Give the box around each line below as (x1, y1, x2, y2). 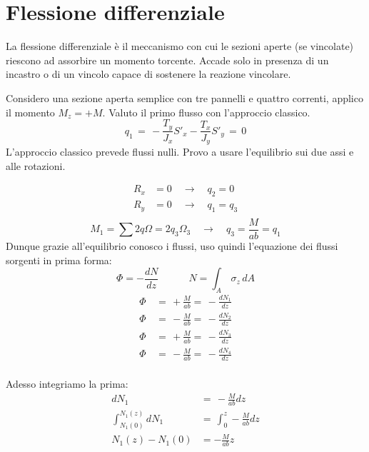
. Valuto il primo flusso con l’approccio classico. (102, 104, 310, 119)
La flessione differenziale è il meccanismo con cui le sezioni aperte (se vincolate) (6, 39, 354, 54)
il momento (6, 104, 55, 119)
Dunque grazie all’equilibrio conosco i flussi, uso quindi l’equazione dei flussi (6, 238, 338, 253)
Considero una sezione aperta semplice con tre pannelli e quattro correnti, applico (6, 90, 363, 105)
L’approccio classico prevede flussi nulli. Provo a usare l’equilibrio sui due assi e (6, 144, 354, 159)
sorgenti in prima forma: (6, 252, 112, 267)
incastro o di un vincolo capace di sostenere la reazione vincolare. (6, 66, 291, 81)
